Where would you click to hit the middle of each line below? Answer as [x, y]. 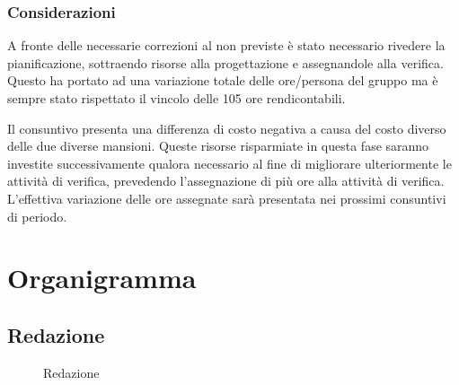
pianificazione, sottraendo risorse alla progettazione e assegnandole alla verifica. [225, 62]
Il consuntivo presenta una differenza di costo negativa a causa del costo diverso [227, 128]
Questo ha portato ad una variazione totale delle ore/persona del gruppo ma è [223, 80]
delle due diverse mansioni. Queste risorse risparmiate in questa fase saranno [218, 146]
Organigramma [102, 278]
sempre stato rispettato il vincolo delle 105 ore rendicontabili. [177, 98]
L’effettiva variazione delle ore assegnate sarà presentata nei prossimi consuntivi [227, 198]
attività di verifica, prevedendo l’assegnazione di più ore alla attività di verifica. [226, 181]
